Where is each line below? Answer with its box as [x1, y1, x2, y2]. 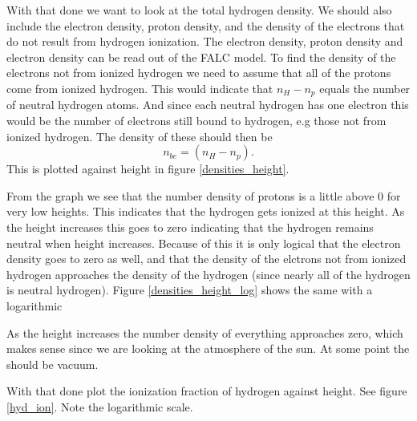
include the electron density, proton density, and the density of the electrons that [6, 17, 405, 34]
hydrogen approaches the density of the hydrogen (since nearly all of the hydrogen [6, 265, 411, 282]
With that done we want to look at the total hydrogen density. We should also [6, 2, 392, 18]
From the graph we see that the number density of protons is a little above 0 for [6, 187, 401, 204]
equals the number [319, 79, 411, 96]
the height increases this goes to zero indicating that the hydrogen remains [6, 218, 374, 235]
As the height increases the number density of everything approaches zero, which [6, 324, 403, 341]
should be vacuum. [6, 355, 99, 372]
